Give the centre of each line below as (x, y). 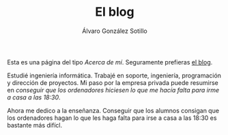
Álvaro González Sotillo (115, 31)
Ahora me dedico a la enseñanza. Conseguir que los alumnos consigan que (113, 110)
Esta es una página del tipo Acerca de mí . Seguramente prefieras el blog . (110, 62)
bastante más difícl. (35, 125)
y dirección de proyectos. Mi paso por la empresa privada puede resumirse (113, 82)
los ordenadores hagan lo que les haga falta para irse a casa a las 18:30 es (112, 118)
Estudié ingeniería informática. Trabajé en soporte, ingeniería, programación (114, 75)
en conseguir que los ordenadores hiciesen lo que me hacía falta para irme (113, 90)
